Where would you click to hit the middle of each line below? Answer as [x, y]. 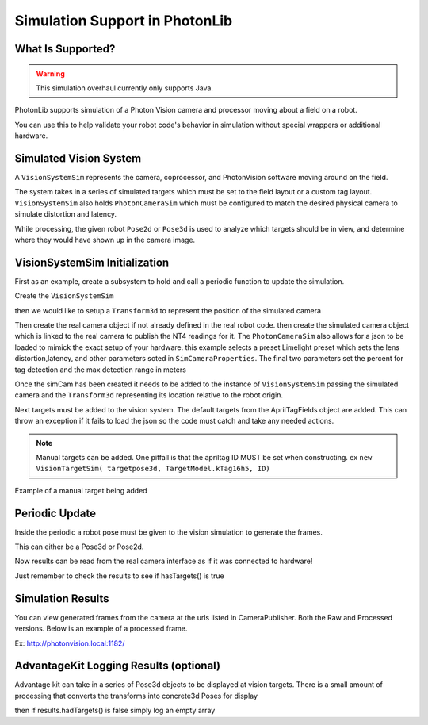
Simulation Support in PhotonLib [124, 21]
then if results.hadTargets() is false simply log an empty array [115, 711]
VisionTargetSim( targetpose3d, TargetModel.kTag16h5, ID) [153, 469]
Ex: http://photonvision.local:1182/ [70, 643]
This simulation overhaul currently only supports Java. [125, 88]
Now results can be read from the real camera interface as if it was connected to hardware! [164, 561]
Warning [50, 73]
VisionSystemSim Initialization [92, 262]
